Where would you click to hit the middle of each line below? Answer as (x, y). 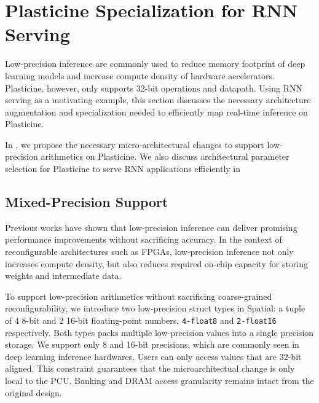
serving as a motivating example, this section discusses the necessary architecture (158, 100)
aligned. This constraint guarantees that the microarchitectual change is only (150, 368)
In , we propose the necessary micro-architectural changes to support (135, 144)
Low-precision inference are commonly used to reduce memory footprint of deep (155, 64)
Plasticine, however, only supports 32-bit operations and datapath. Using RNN (154, 88)
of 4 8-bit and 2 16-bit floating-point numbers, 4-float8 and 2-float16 (141, 320)
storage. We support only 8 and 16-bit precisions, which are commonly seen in (152, 344)
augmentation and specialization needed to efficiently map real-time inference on (156, 112)
